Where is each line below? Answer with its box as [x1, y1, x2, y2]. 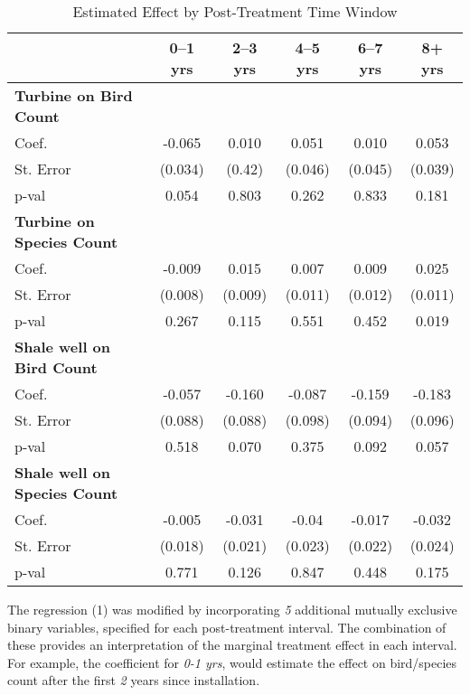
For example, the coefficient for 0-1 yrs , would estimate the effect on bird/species [7, 653, 457, 672]
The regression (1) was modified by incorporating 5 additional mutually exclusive [7, 600, 457, 618]
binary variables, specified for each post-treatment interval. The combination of [7, 617, 446, 636]
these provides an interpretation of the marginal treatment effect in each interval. [7, 635, 457, 654]
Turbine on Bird [14, 85, 133, 106]
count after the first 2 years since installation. [7, 671, 260, 690]
